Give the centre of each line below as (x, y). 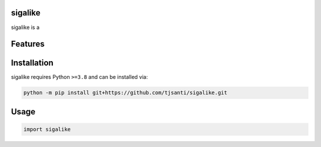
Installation (32, 63)
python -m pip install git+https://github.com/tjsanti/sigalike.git (125, 93)
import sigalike (47, 130)
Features (28, 44)
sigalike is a (25, 27)
